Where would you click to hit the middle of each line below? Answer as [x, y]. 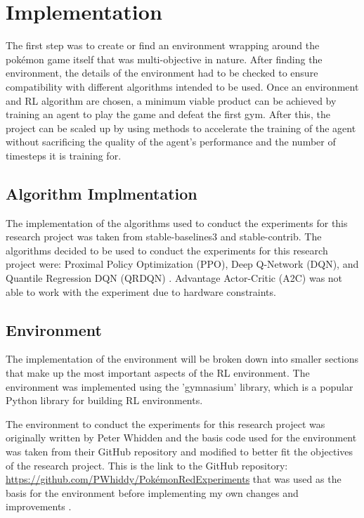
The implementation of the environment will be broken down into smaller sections [182, 359]
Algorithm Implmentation [102, 193]
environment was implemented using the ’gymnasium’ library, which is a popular [180, 386]
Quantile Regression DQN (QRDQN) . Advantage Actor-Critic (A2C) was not [174, 278]
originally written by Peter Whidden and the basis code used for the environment [181, 438]
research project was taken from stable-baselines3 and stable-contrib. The [164, 237]
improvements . [39, 506]
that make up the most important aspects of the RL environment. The [158, 373]
